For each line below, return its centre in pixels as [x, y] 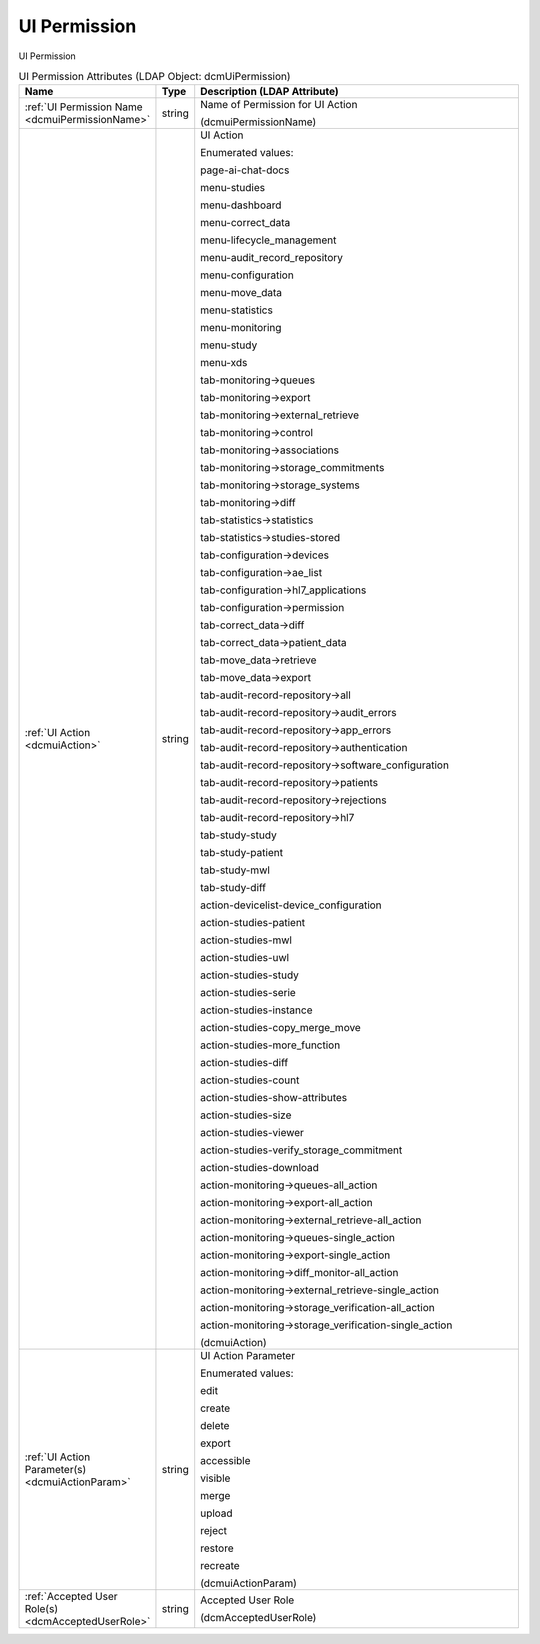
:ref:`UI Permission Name [84, 107]
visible [215, 1478]
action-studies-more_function [270, 1045]
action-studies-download [260, 1168]
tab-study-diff [233, 888]
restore [217, 1548]
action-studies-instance [256, 1010]
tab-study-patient [242, 853]
